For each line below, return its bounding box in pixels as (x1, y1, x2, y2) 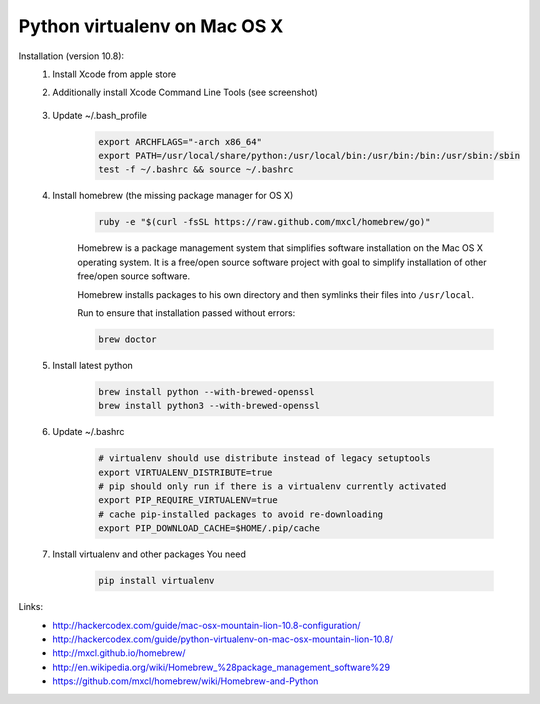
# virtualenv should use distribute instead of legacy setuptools (98, 453, 431, 464)
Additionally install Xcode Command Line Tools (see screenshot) (52, 86, 319, 99)
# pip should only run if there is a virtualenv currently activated (98, 481, 447, 492)
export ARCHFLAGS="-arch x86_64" (98, 136, 262, 147)
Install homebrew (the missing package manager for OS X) (52, 190, 294, 202)
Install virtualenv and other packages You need (52, 548, 247, 560)
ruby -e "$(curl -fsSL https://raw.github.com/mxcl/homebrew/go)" (98, 216, 431, 228)
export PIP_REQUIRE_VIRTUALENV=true (98, 495, 279, 506)
